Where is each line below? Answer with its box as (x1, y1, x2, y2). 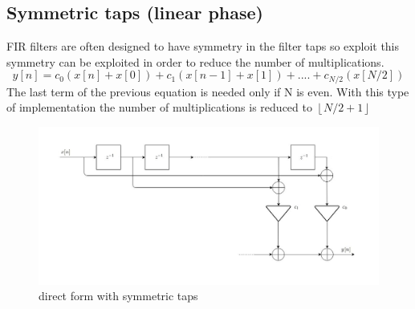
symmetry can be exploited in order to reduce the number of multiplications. (6, 53, 384, 70)
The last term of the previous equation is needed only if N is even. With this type (6, 83, 409, 100)
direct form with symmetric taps (39, 287, 198, 304)
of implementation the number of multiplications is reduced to (6, 99, 312, 116)
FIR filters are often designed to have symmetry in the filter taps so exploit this (6, 38, 400, 55)
